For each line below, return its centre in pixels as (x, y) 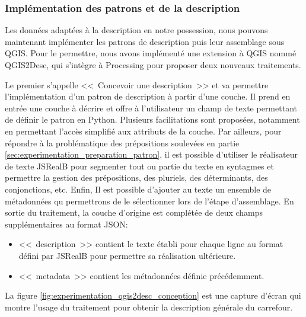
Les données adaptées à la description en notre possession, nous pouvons (136, 30)
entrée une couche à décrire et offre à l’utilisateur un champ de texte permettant (151, 108)
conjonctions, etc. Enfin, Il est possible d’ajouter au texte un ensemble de (138, 189)
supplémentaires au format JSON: (66, 224)
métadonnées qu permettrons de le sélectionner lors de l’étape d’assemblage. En (149, 201)
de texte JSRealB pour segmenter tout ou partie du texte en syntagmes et (139, 166)
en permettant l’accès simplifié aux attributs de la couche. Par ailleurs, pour (143, 131)
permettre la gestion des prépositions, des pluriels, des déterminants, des (136, 177)
